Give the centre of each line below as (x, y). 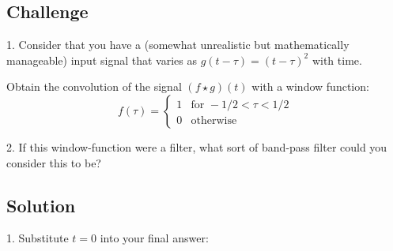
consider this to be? (54, 162)
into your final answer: (154, 238)
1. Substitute (38, 238)
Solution (41, 205)
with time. (337, 60)
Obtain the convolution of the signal (94, 86)
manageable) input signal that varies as (102, 60)
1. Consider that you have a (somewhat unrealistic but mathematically (178, 45)
